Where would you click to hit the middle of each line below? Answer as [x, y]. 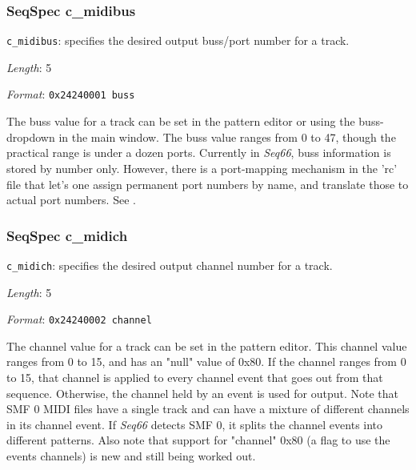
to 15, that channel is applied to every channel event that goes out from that [195, 377]
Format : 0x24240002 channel [79, 319]
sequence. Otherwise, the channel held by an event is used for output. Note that [202, 393]
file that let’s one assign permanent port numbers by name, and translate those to [208, 184]
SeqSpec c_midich [67, 235]
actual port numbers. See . [71, 200]
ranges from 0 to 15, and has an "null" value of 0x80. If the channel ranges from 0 [206, 362]
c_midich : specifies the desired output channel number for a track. [170, 265]
